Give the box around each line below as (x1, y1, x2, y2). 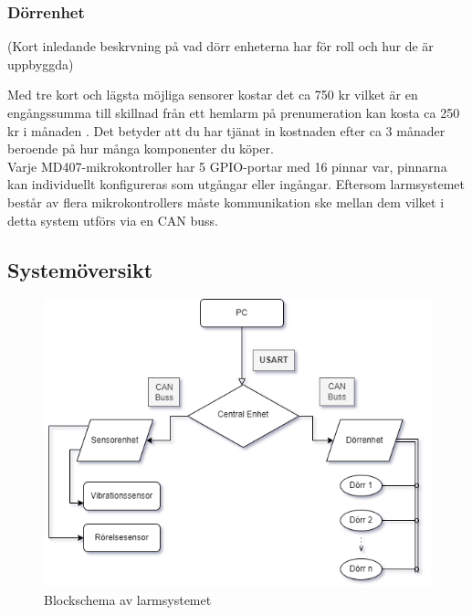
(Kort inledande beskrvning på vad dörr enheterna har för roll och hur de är (7, 37, 434, 56)
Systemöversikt (7, 255, 153, 283)
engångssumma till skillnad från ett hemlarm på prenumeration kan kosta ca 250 (7, 103, 460, 122)
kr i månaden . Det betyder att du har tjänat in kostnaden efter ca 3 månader (7, 121, 446, 140)
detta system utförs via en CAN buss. (7, 210, 219, 229)
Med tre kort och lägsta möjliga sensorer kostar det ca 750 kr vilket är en (7, 85, 418, 104)
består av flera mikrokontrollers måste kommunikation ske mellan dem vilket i (7, 192, 445, 211)
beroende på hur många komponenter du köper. (7, 139, 274, 158)
